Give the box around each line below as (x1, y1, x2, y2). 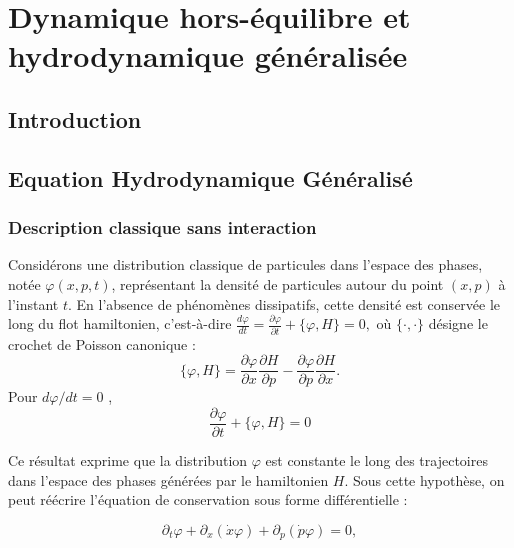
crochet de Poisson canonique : (8, 333, 196, 354)
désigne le (428, 313, 488, 334)
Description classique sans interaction (8, 215, 317, 240)
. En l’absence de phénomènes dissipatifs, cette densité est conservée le (67, 293, 501, 314)
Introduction (8, 103, 142, 134)
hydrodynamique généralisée (8, 35, 408, 76)
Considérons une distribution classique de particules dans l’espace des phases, (8, 254, 483, 275)
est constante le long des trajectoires (265, 450, 488, 471)
